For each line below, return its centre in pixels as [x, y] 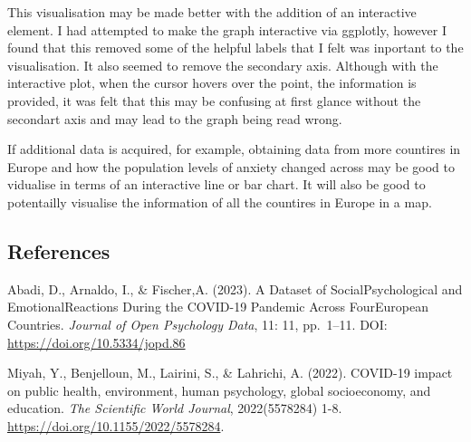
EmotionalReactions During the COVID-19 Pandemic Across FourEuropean [218, 307]
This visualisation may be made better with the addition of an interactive [212, 12]
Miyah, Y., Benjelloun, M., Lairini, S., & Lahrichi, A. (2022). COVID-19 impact [230, 373]
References [59, 250]
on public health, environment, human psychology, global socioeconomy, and [219, 390]
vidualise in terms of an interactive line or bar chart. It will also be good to [216, 184]
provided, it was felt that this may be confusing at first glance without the [214, 100]
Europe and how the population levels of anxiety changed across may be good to [231, 166]
